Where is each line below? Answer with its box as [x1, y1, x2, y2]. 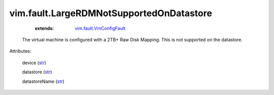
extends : [35, 25, 54, 31]
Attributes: [9, 48, 31, 54]
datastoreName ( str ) [22, 78, 64, 84]
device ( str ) [22, 60, 47, 66]
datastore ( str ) [22, 69, 52, 75]
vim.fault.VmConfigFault [75, 25, 126, 31]
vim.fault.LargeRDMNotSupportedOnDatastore [9, 8, 213, 19]
